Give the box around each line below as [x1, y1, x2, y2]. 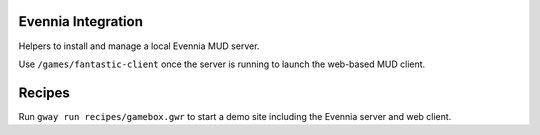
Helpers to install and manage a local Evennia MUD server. [18, 40, 260, 52]
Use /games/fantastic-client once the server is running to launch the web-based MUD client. [18, 58, 426, 70]
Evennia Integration [18, 13, 144, 30]
